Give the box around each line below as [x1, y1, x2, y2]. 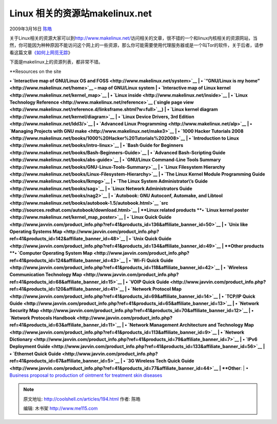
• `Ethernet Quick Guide [9, 351, 62, 357]
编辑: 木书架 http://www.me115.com [23, 406, 98, 412]
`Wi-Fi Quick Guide [131, 257, 174, 263]
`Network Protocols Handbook [9, 315, 76, 321]
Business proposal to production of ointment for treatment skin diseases [9, 372, 163, 378]
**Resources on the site [9, 68, 62, 74]
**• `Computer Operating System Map [9, 250, 93, 256]
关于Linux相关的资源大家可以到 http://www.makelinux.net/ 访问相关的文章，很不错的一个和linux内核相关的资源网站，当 [9, 35, 258, 41]
